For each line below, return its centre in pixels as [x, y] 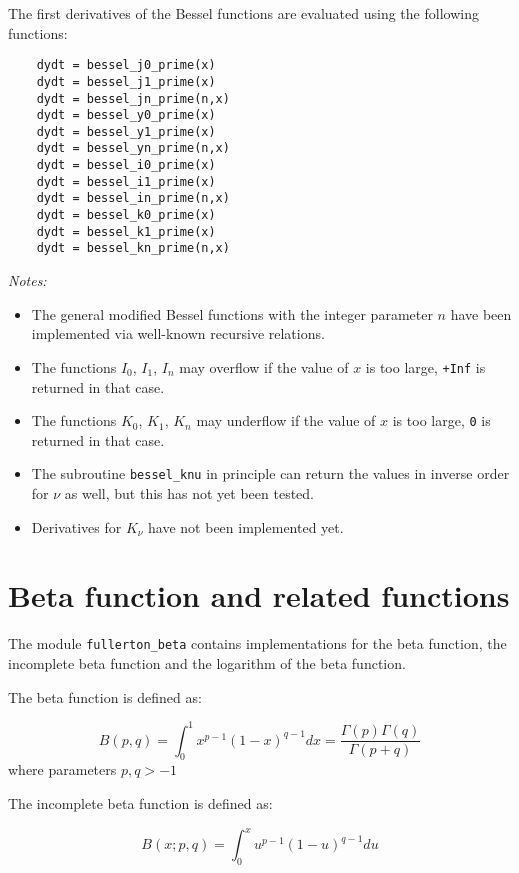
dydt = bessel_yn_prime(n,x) [133, 148]
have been [481, 313]
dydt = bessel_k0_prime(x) [126, 215]
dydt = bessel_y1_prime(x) [126, 131]
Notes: [27, 280]
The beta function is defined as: [105, 696]
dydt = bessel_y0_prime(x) [126, 115]
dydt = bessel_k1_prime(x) [126, 231]
